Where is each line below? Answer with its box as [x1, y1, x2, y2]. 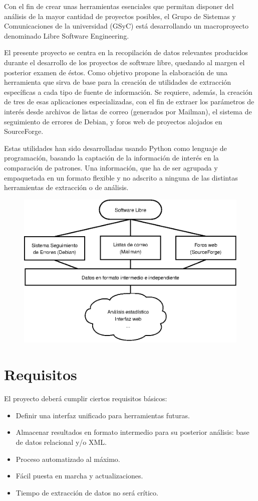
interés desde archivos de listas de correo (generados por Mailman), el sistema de [4, 106, 252, 116]
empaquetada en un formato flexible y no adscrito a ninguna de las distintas [4, 172, 238, 183]
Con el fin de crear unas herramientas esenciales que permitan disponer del [4, 1, 234, 11]
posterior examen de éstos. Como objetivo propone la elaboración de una [4, 67, 228, 77]
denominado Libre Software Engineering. [4, 30, 129, 41]
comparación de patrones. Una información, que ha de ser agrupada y [4, 162, 218, 173]
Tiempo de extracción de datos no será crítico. [16, 487, 158, 497]
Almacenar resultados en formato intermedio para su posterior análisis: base [16, 427, 249, 437]
